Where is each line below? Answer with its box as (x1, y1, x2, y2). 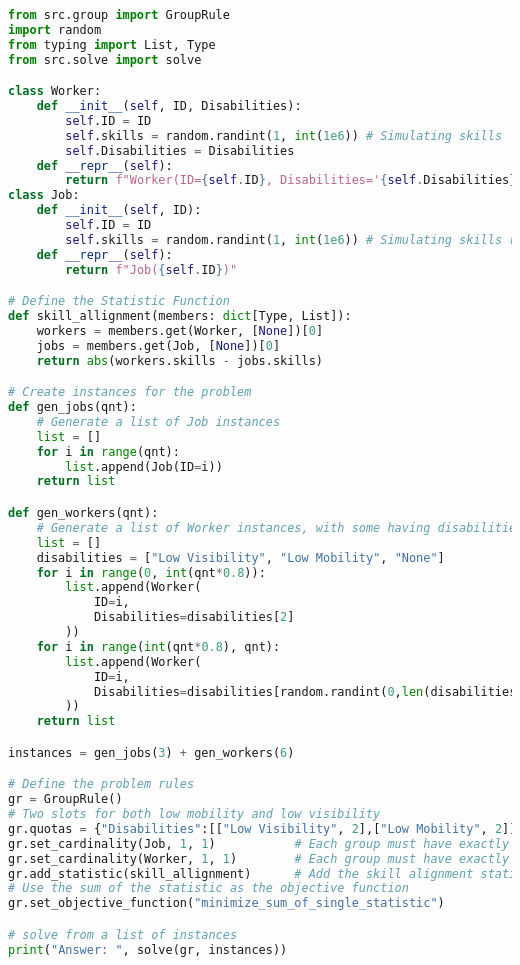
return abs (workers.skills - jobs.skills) (36, 353, 324, 368)
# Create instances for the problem (8, 385, 252, 400)
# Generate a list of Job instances (36, 414, 281, 429)
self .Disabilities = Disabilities (65, 143, 295, 158)
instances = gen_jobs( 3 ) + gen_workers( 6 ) (8, 745, 295, 760)
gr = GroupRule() (8, 792, 123, 807)
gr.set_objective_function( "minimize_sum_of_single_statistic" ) (8, 896, 445, 911)
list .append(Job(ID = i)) (65, 459, 223, 474)
